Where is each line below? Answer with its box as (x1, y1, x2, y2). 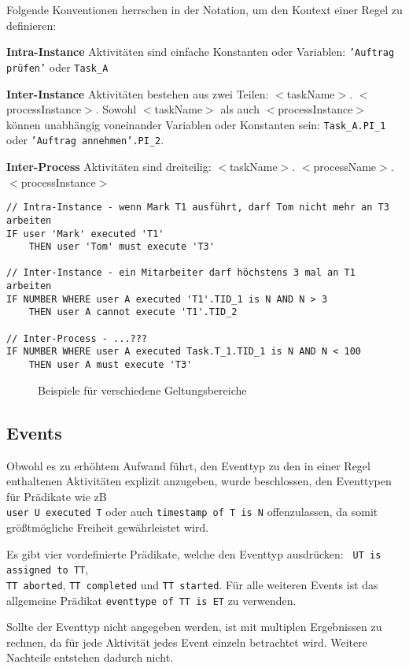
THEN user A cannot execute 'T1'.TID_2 (28, 306, 238, 318)
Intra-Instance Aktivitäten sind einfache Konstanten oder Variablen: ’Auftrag (6, 43, 395, 60)
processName (313, 158, 377, 174)
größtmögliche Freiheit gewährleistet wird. (6, 518, 209, 535)
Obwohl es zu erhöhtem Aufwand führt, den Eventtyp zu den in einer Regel (6, 457, 370, 473)
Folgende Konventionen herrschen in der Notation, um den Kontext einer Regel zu (6, 2, 403, 17)
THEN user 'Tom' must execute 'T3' (28, 241, 215, 253)
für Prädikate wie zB (6, 488, 107, 504)
